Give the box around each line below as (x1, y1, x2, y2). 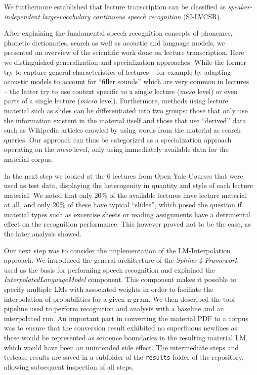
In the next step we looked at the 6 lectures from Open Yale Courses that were (4, 170, 243, 181)
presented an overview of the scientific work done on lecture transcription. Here (4, 47, 244, 57)
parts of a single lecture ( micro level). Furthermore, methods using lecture (4, 95, 228, 106)
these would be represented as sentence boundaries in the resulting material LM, (4, 332, 248, 342)
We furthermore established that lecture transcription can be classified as (4, 1, 226, 11)
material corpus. (4, 153, 53, 164)
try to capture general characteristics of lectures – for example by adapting (4, 66, 231, 77)
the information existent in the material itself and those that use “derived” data (4, 115, 246, 125)
